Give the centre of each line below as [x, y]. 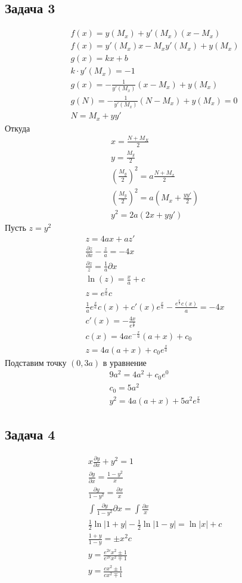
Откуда [18, 128]
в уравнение [125, 362]
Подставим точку [36, 362]
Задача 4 [30, 434]
